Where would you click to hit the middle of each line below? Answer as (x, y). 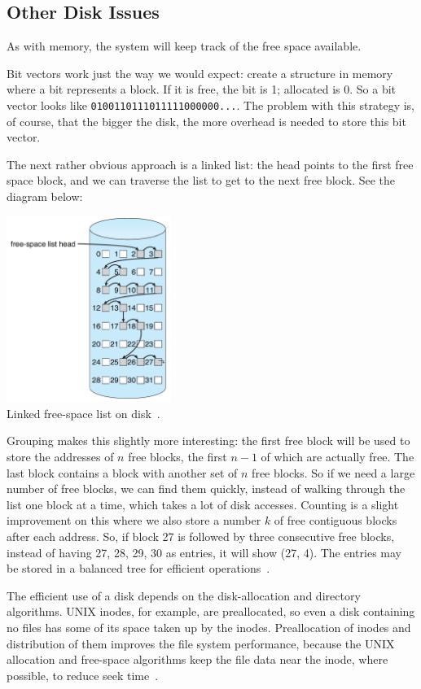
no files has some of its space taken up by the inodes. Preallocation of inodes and (209, 628)
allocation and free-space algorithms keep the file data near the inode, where (197, 659)
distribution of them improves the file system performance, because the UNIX (201, 643)
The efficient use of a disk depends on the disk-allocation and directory (184, 595)
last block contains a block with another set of (122, 472)
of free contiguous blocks (335, 520)
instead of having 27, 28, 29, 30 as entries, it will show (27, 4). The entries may (204, 552)
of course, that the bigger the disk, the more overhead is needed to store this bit (206, 121)
